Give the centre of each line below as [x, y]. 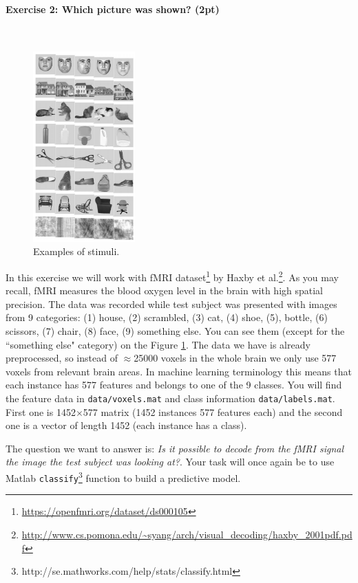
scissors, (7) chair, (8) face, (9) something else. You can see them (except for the [175, 331]
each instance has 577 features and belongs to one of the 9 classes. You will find [174, 385]
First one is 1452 [41, 411]
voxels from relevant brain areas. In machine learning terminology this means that [179, 371]
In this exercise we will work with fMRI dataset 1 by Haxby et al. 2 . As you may [172, 276]
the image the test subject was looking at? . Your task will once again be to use [170, 462]
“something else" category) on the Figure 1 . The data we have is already [158, 344]
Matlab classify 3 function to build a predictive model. [123, 477]
